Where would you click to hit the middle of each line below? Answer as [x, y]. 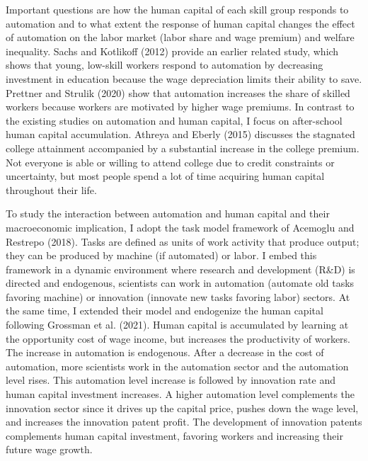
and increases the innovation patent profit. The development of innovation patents [184, 422]
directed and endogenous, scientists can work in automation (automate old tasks [180, 283]
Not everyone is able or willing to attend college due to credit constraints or [170, 162]
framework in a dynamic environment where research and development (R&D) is [180, 269]
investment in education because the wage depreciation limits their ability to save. [184, 78]
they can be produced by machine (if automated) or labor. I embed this [161, 255]
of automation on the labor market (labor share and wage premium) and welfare [180, 37]
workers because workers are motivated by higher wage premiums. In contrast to [180, 107]
